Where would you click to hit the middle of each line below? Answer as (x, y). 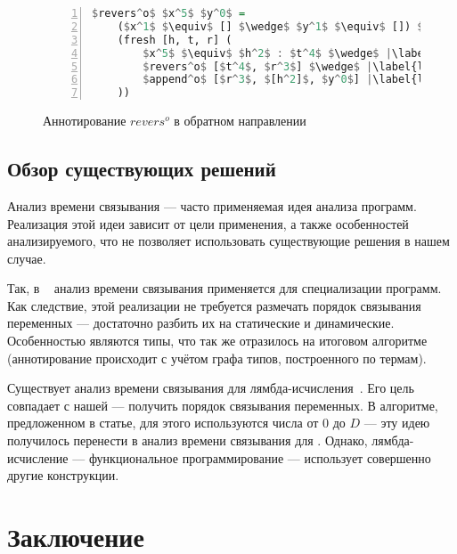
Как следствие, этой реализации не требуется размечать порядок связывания (214, 305)
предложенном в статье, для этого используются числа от (163, 423)
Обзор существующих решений (142, 169)
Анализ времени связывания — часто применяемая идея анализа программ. (212, 205)
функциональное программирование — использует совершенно (260, 457)
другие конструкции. (63, 475)
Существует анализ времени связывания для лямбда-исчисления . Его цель (211, 388)
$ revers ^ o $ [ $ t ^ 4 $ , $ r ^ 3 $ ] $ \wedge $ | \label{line (293, 66)
